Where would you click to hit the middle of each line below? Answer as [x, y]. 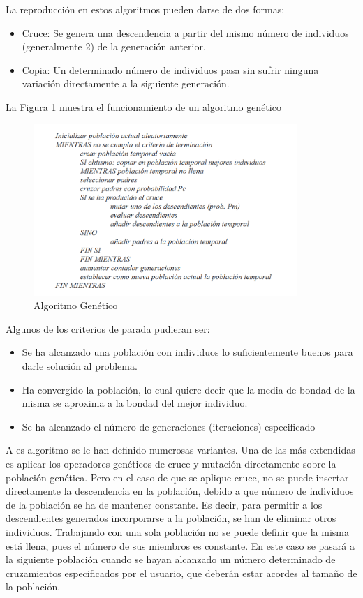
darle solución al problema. [80, 366]
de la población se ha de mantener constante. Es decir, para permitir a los [164, 504]
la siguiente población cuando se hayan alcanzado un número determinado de [171, 559]
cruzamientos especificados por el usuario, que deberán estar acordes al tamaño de [181, 573]
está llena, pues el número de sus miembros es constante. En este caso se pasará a [180, 545]
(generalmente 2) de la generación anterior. [114, 46]
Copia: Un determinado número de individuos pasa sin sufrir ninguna [170, 69]
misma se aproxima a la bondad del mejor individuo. [135, 403]
